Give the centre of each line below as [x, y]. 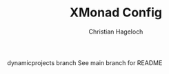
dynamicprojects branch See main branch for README [85, 62]
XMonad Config [116, 13]
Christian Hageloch [116, 32]
